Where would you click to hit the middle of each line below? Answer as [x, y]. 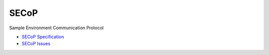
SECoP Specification [43, 37]
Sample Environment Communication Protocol [57, 28]
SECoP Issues [36, 44]
